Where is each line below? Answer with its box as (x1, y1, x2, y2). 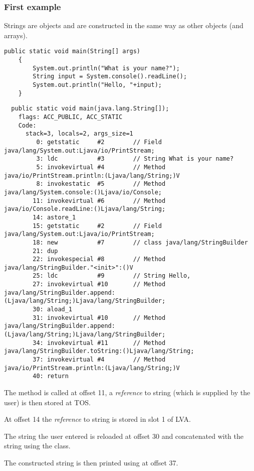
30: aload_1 (33, 306, 73, 313)
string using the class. (4, 440, 71, 451)
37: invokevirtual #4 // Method (33, 356, 166, 364)
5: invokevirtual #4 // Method (36, 163, 166, 171)
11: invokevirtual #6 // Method (33, 197, 166, 204)
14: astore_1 (33, 213, 76, 221)
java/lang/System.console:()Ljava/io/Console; (4, 188, 162, 196)
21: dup (33, 247, 58, 255)
